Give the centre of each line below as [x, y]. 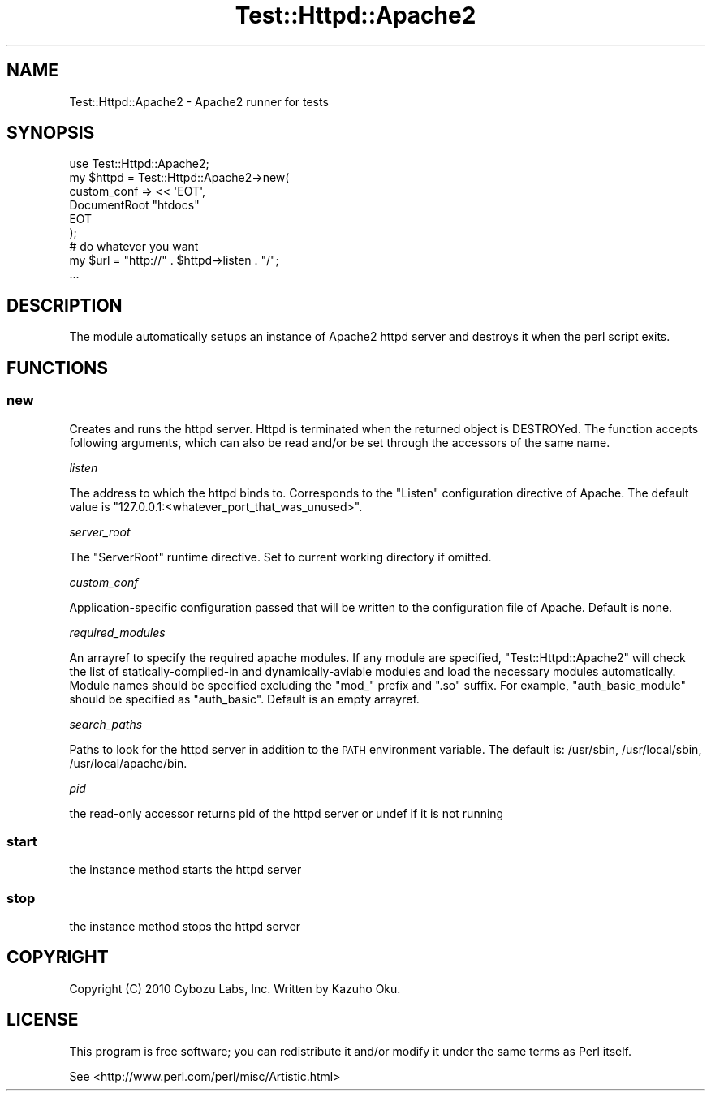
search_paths [106, 724]
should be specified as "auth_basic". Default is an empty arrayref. [244, 699]
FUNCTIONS [58, 368]
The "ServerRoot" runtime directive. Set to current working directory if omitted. [280, 557]
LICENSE [43, 1020]
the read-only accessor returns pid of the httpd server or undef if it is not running [287, 813]
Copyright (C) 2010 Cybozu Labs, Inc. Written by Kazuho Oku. [235, 988]
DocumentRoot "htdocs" [134, 205]
